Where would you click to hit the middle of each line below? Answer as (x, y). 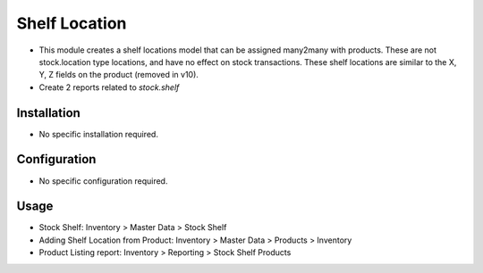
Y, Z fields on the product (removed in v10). (119, 75)
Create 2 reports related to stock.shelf (109, 87)
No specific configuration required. (103, 181)
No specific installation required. (98, 134)
